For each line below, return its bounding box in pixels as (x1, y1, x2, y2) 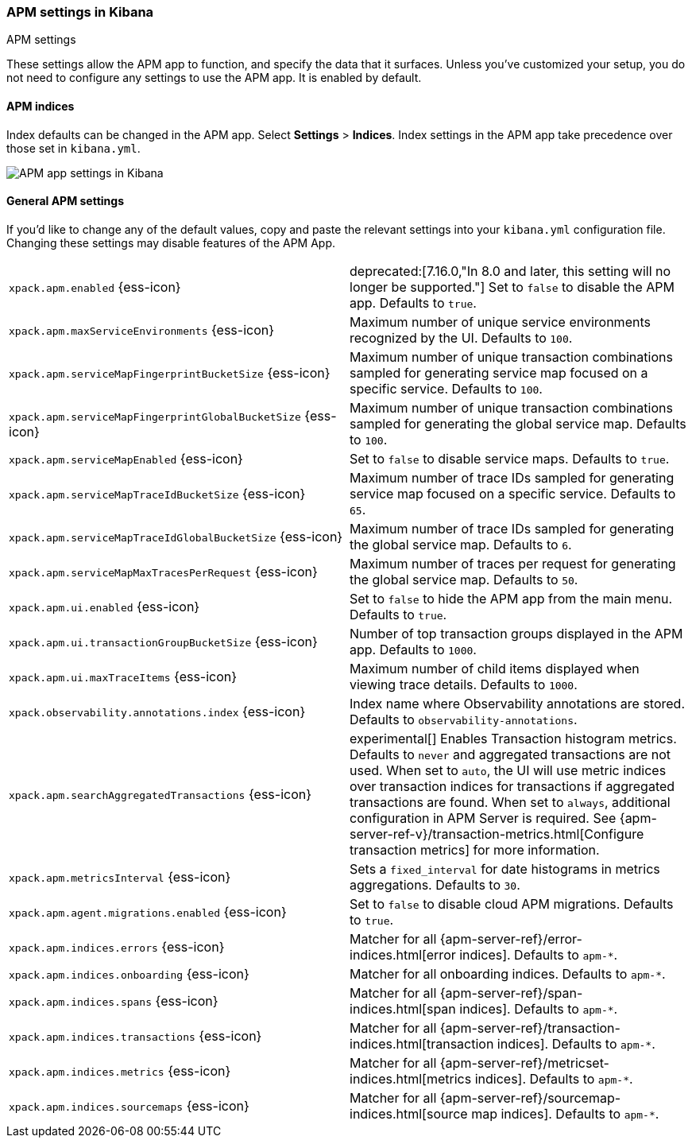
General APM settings (6, 194, 125, 208)
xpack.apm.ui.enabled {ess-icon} (9, 598, 200, 615)
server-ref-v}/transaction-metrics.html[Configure (350, 825, 644, 842)
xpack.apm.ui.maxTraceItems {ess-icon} (9, 668, 238, 684)
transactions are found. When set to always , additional (350, 793, 671, 810)
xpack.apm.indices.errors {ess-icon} (9, 938, 225, 955)
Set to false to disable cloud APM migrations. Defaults (350, 895, 674, 912)
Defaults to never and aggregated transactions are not (350, 746, 671, 762)
